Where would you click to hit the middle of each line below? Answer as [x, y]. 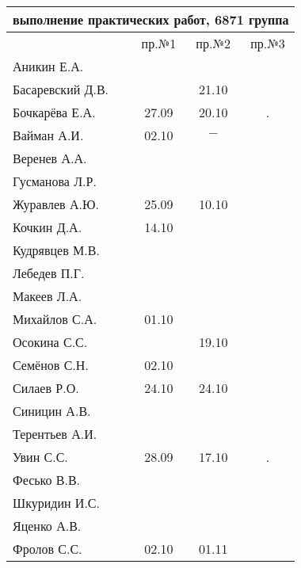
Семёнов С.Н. [51, 365]
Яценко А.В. [47, 526]
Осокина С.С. [50, 342]
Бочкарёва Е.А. [54, 112]
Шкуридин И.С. [56, 503]
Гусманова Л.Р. [55, 181]
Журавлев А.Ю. [56, 204]
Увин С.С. [40, 457]
